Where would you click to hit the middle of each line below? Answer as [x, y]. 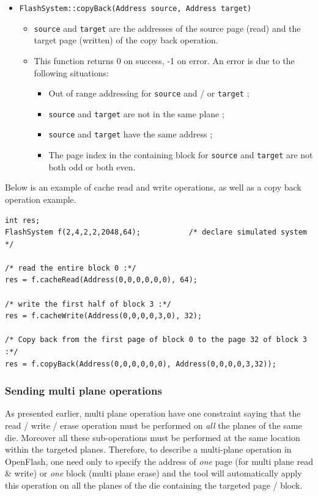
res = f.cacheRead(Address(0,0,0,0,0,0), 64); [101, 280]
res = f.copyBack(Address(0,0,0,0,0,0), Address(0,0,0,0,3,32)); [141, 364]
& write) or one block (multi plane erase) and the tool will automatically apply [153, 473]
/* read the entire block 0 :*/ [71, 268]
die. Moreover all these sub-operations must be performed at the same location [153, 437]
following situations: [71, 72]
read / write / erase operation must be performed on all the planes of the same [153, 425]
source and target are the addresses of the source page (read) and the [167, 28]
